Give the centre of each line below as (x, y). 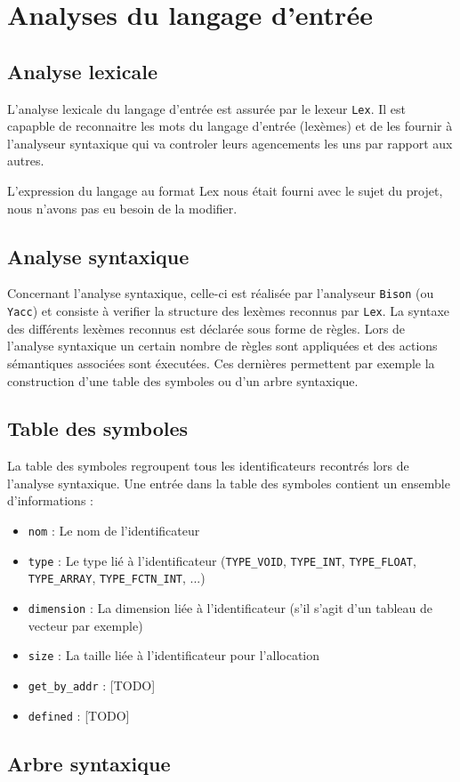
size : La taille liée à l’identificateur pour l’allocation (174, 655)
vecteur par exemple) (85, 625)
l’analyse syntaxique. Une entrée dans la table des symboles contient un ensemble (229, 483)
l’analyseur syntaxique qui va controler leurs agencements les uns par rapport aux (230, 143)
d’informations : (50, 500)
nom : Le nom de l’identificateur (114, 531)
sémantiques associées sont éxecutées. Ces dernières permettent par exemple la (221, 363)
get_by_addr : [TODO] (92, 685)
